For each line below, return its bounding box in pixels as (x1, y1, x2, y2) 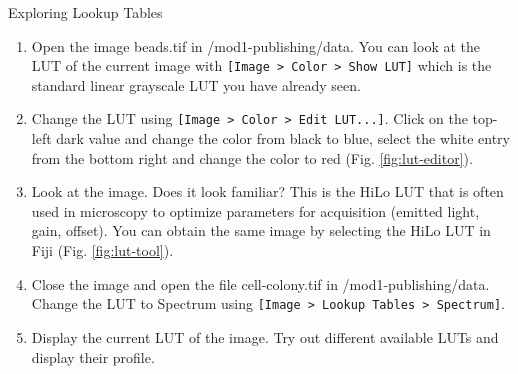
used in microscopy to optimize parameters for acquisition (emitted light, (31, 200, 480, 221)
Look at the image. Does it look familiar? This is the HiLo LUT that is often (31, 181, 504, 202)
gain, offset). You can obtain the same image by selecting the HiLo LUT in (31, 220, 491, 241)
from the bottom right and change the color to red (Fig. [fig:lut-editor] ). (31, 147, 473, 168)
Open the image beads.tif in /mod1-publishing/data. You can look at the (31, 35, 481, 56)
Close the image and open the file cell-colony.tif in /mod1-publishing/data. (31, 273, 490, 294)
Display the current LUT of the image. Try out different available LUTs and (31, 326, 499, 347)
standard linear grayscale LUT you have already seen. (31, 74, 361, 95)
